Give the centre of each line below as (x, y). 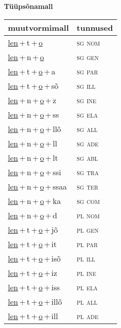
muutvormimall (39, 27)
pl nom (88, 215)
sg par (87, 71)
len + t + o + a (32, 71)
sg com (88, 200)
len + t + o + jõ (33, 229)
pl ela (87, 287)
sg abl (87, 157)
